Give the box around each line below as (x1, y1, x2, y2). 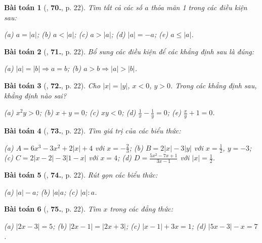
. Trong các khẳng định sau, (170, 80, 257, 90)
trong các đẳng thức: (110, 203, 173, 214)
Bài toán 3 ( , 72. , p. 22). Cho (4, 80, 101, 90)
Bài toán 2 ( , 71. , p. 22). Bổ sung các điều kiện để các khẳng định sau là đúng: (4, 46, 254, 56)
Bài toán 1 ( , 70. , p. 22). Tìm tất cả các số (4, 2, 143, 12)
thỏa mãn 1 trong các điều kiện (151, 2, 247, 12)
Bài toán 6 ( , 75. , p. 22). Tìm (4, 203, 101, 214)
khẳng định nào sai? (4, 90, 67, 100)
